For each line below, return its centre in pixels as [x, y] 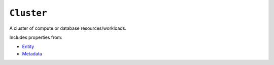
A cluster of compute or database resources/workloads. [68, 28]
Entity [28, 47]
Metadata [32, 53]
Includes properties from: [36, 37]
